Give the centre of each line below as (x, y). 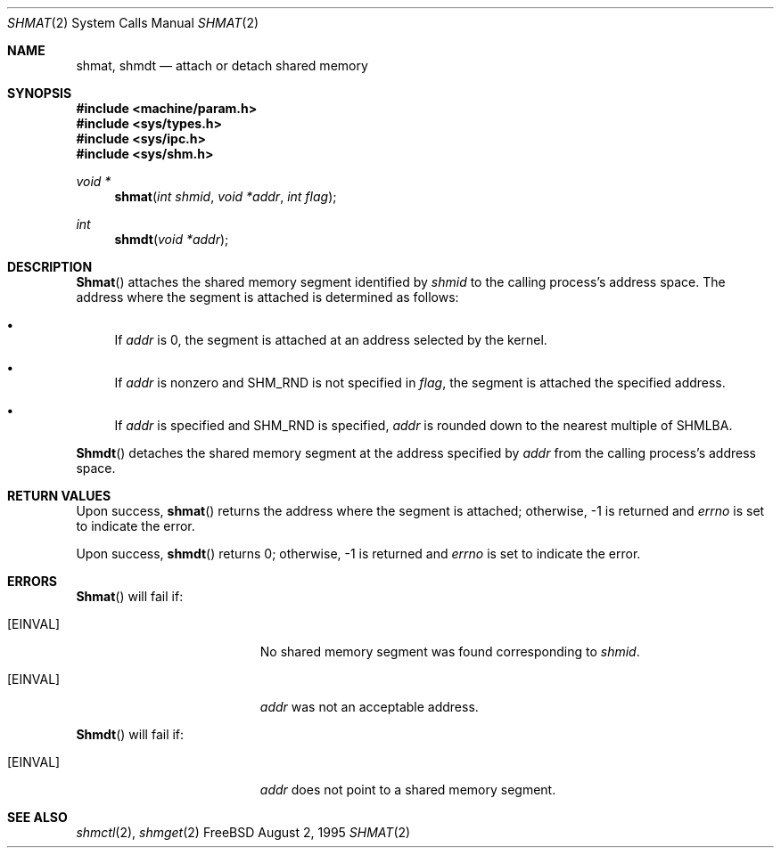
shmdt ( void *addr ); (172, 239)
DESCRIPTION (50, 267)
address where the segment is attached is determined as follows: (267, 297)
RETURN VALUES (59, 496)
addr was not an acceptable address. (369, 707)
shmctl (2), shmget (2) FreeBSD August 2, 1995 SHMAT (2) (243, 832)
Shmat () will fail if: (130, 596)
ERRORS (33, 581)
